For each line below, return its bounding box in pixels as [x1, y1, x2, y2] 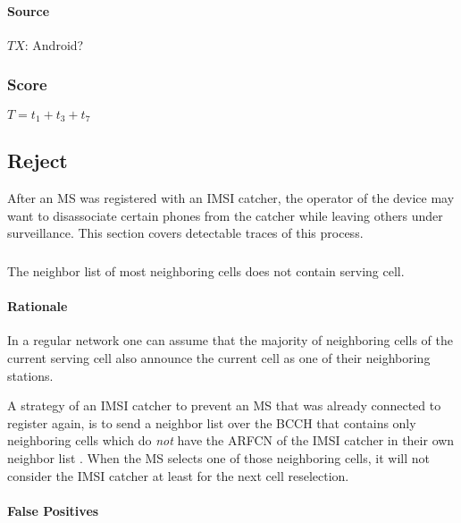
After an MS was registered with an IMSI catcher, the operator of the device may [7, 189, 455, 207]
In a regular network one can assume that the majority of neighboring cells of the [7, 331, 453, 350]
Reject [7, 147, 68, 174]
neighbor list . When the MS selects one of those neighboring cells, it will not [7, 448, 430, 467]
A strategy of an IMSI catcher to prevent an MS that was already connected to [7, 396, 441, 415]
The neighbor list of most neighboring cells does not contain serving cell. [7, 261, 405, 280]
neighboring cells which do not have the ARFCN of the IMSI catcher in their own [7, 431, 455, 450]
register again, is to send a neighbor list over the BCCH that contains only [7, 413, 416, 432]
